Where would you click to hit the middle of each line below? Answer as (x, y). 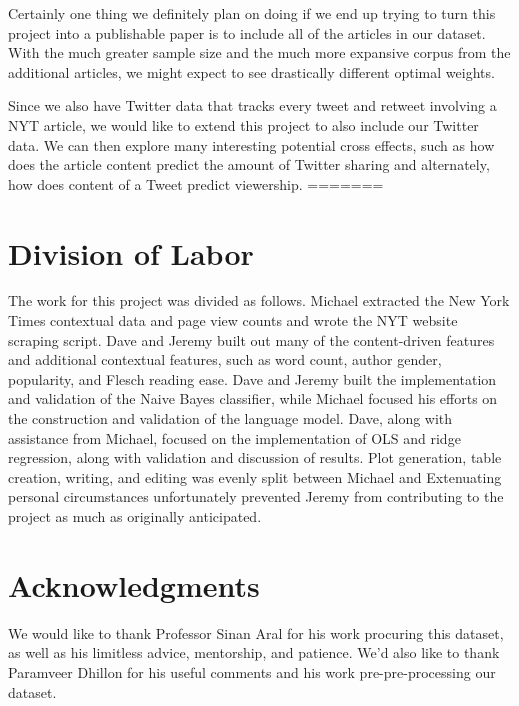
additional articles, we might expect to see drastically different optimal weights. (251, 71)
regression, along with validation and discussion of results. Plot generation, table (255, 457)
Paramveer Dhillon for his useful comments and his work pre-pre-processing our (252, 671)
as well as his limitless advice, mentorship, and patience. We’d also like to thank (254, 652)
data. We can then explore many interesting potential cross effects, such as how (251, 144)
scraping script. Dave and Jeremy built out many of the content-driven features (251, 339)
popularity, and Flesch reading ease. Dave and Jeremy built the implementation (252, 378)
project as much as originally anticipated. (135, 516)
